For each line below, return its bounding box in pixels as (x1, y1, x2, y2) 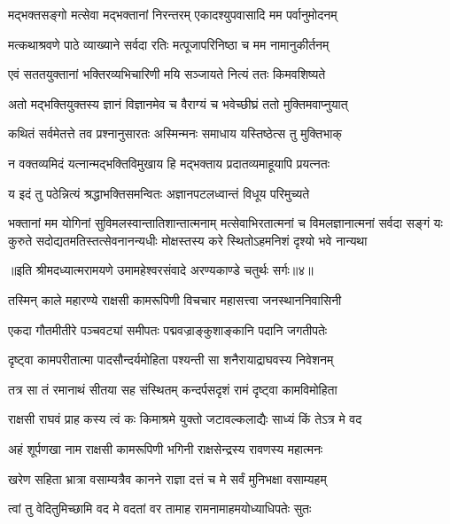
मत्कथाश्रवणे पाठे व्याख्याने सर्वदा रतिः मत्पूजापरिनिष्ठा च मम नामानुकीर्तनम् (8, 35, 330, 53)
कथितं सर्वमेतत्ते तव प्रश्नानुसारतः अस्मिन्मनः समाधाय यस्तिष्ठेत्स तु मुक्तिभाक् (8, 124, 342, 143)
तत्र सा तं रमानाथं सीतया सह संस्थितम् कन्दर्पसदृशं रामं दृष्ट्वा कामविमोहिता (8, 379, 337, 398)
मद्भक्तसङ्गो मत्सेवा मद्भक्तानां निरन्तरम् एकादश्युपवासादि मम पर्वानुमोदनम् (8, 5, 337, 23)
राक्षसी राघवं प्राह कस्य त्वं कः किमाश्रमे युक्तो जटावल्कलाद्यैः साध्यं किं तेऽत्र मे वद (8, 410, 362, 428)
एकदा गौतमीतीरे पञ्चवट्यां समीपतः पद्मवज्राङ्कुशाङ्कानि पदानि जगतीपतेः (8, 320, 328, 339)
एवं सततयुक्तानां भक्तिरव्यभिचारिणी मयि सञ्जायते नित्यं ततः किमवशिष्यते (8, 65, 326, 83)
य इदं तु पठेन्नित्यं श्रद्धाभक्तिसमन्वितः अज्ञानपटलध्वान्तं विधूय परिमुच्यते (8, 184, 310, 202)
